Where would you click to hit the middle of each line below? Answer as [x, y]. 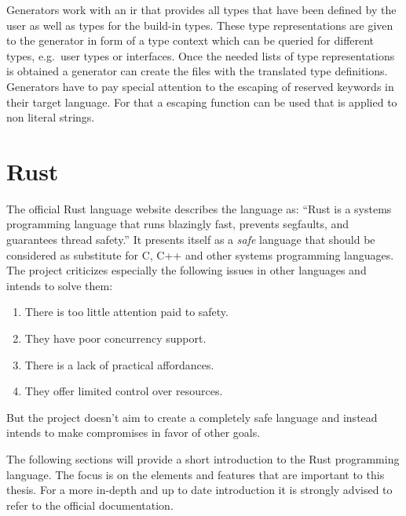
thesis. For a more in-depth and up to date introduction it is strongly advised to [199, 490]
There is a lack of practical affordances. [119, 364]
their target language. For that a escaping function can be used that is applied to [202, 102]
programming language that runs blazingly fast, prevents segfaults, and [178, 224]
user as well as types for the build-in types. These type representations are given [200, 25]
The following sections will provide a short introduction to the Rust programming [203, 459]
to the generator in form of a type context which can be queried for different [190, 40]
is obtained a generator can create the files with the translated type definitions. [197, 71]
